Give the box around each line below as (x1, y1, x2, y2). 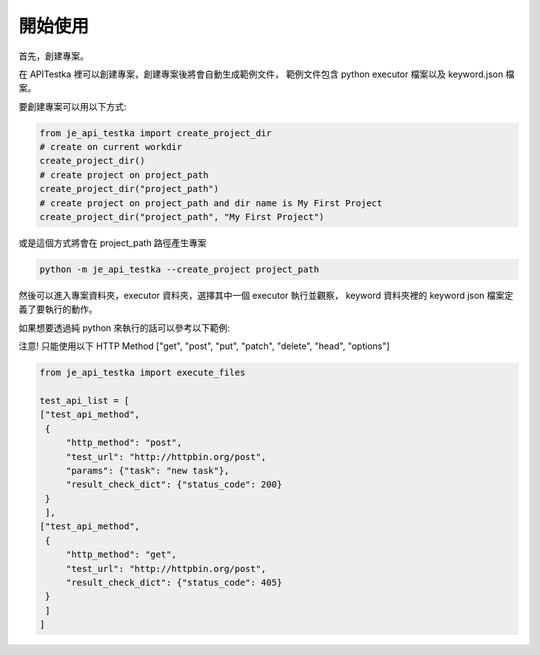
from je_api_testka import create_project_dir (39, 127, 272, 139)
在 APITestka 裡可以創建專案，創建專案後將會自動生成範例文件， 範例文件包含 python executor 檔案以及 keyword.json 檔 (18, 68, 515, 80)
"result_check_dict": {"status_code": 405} (65, 577, 283, 589)
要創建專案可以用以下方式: (18, 100, 127, 112)
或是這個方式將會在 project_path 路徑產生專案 (18, 237, 207, 249)
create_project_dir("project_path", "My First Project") (39, 211, 325, 223)
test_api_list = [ (39, 395, 130, 406)
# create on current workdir (39, 141, 183, 153)
